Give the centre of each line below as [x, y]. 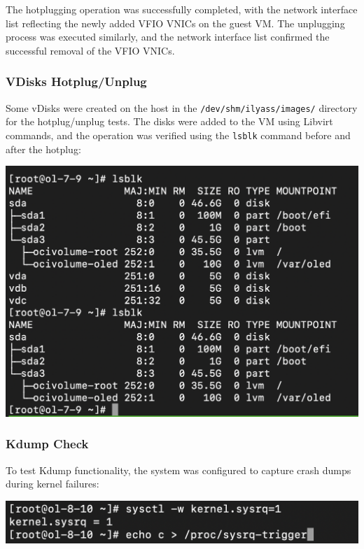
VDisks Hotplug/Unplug [76, 81]
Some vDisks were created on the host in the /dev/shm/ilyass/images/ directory [182, 107]
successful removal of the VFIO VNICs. [90, 50]
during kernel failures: [52, 484]
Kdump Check [47, 444]
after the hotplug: [43, 149]
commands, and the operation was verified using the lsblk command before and [178, 135]
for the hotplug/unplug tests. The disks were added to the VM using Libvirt [169, 121]
